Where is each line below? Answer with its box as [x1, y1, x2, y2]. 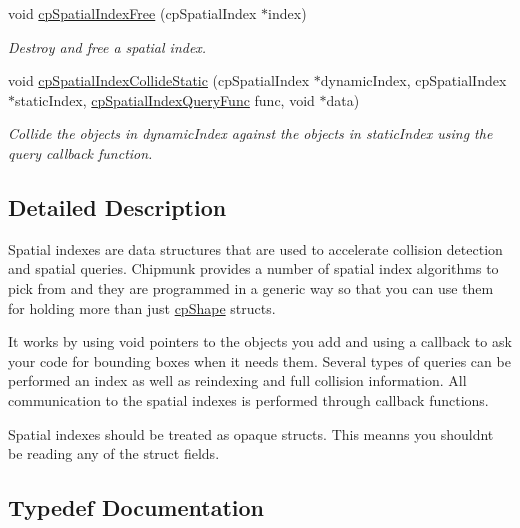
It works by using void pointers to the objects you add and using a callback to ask [8, 331, 512, 352]
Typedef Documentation [8, 492, 264, 523]
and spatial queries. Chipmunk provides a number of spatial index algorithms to [8, 258, 499, 279]
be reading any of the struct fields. [8, 443, 220, 464]
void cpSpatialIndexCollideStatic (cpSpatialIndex [8, 70, 310, 91]
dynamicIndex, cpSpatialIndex [320, 70, 507, 91]
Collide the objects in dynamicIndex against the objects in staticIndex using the [8, 123, 493, 144]
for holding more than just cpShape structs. [8, 297, 276, 318]
